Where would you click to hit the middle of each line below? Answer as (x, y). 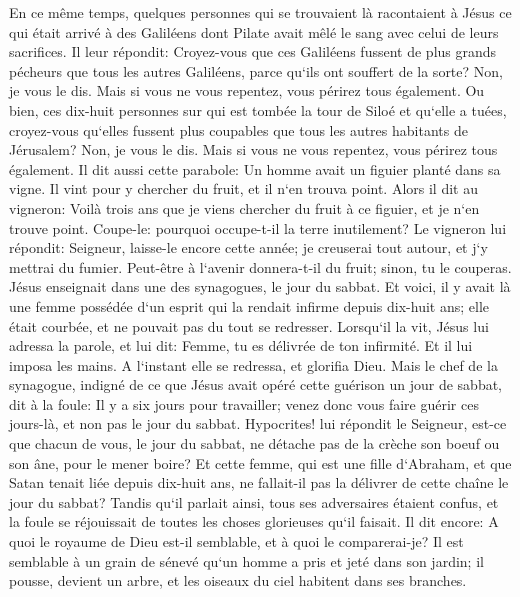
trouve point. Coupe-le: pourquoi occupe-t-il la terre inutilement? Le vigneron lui (258, 227)
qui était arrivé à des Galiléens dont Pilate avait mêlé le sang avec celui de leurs (254, 31)
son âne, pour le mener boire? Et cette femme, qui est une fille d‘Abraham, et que (260, 462)
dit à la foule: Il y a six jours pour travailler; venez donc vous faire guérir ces (244, 403)
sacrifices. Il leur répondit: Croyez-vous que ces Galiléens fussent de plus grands (253, 51)
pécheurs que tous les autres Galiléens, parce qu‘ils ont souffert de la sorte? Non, (256, 70)
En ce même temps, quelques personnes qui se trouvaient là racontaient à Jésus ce (260, 12)
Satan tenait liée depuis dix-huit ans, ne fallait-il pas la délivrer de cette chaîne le (259, 482)
